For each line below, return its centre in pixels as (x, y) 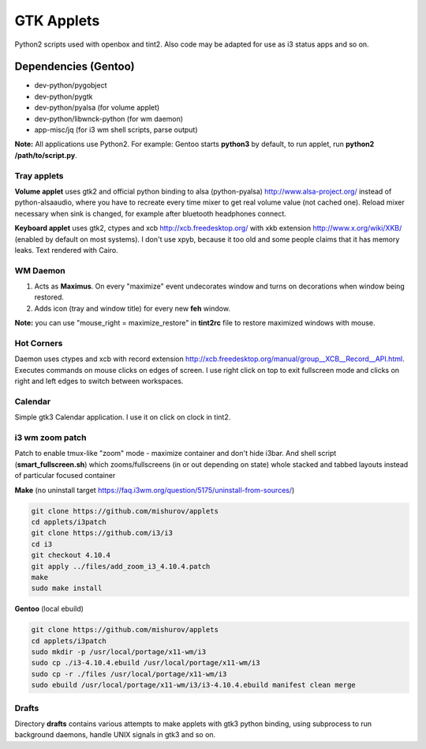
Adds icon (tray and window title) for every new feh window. (132, 308)
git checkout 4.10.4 (71, 555)
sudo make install (67, 588)
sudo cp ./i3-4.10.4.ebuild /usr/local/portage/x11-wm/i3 (146, 663)
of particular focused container (65, 476)
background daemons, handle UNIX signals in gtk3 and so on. (115, 735)
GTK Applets (57, 21)
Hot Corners (39, 343)
